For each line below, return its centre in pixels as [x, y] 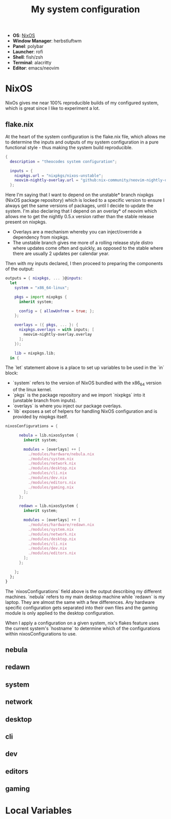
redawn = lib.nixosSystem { [49, 506]
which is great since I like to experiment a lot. [53, 108]
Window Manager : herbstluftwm [47, 41]
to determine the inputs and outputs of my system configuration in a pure [82, 142]
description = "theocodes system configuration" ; [63, 161]
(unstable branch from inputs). [45, 401]
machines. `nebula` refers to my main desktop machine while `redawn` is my [85, 597]
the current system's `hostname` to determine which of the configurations [83, 628]
